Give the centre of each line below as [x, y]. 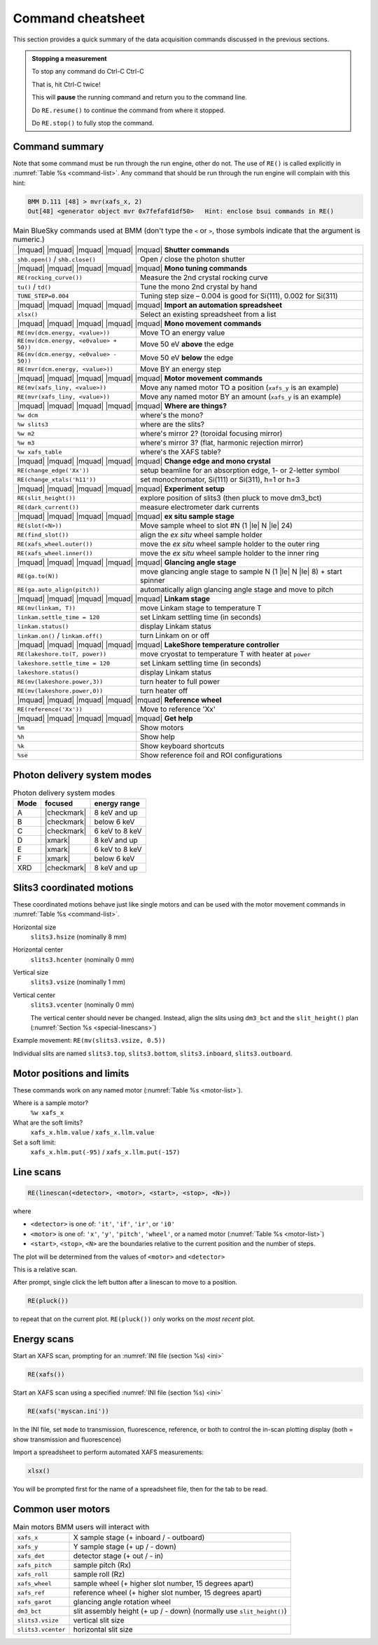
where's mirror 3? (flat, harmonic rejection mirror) [222, 443]
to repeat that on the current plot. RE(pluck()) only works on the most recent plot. [134, 1319]
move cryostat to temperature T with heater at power [226, 654]
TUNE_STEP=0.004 [43, 296]
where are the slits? [172, 424]
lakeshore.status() [48, 672]
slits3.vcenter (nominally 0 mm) [82, 1005]
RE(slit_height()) [47, 498]
